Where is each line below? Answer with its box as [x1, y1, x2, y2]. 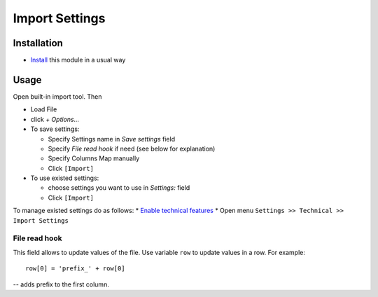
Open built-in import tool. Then [13, 92, 102, 101]
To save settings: [30, 125, 80, 133]
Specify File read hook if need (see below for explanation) [48, 144, 216, 153]
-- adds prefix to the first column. [13, 280, 110, 289]
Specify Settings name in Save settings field [48, 134, 175, 143]
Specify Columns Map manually [48, 154, 140, 163]
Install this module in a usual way [30, 56, 126, 64]
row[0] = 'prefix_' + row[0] [25, 265, 125, 272]
